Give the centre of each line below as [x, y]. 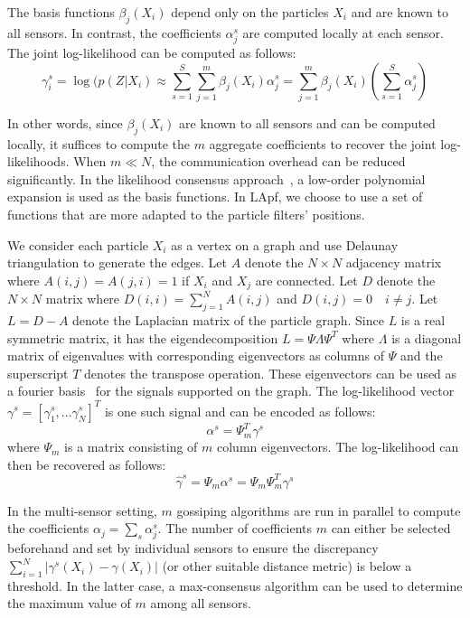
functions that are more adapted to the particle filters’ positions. [186, 215]
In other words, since [65, 122]
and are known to [400, 12]
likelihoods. [38, 161]
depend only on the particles [250, 12]
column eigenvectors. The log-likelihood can [338, 447]
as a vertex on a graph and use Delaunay [285, 244]
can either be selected [391, 528]
